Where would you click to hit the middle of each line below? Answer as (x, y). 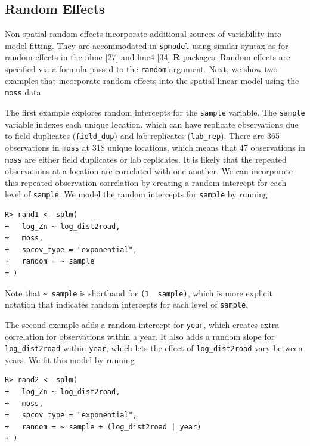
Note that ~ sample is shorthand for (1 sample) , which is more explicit (139, 292)
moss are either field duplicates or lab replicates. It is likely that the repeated (146, 159)
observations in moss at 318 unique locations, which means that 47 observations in (155, 147)
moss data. (24, 92)
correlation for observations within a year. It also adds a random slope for (140, 336)
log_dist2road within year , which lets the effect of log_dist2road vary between (154, 348)
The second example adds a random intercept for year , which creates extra (142, 324)
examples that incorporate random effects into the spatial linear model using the (152, 80)
